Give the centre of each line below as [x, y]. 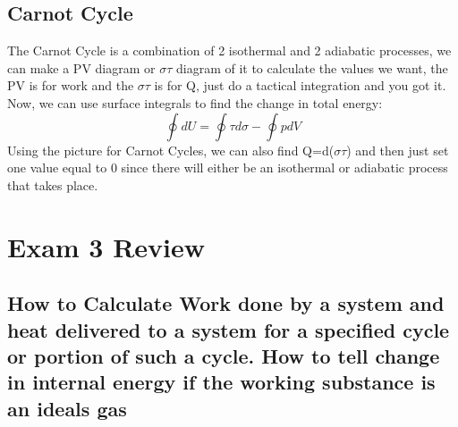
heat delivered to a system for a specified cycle [229, 329]
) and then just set [398, 150]
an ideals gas [67, 408]
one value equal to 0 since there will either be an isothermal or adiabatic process [228, 167]
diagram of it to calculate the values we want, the [312, 67]
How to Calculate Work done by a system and [226, 303]
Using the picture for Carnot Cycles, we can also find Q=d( [171, 150]
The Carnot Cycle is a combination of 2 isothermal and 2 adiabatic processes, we [229, 50]
